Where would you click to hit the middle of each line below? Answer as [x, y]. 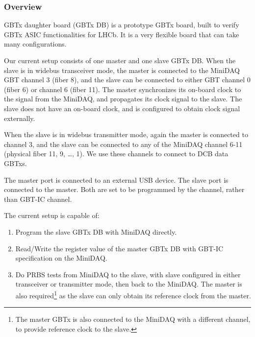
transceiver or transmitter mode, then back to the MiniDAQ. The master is [129, 284]
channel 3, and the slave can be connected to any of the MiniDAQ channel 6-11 [123, 144]
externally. [20, 118]
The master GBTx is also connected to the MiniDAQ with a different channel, [133, 319]
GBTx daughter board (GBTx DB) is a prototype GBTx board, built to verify [122, 25]
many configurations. [35, 44]
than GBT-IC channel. [38, 199]
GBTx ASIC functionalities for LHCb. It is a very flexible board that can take [122, 34]
